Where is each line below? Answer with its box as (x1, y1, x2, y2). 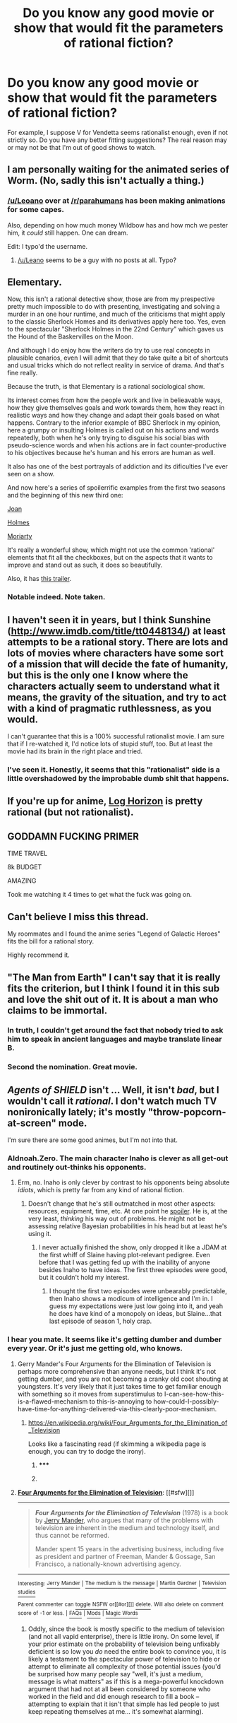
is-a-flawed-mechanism (17, 1397, 88, 1406)
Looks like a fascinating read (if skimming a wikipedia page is (28, 1440, 207, 1448)
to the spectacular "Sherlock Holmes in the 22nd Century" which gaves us (7, 325, 224, 334)
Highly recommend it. (7, 951, 70, 959)
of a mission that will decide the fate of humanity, (7, 658, 229, 670)
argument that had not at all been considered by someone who (28, 1684, 211, 1693)
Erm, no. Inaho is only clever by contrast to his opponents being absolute (17, 1178, 230, 1187)
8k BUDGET (7, 863, 42, 871)
